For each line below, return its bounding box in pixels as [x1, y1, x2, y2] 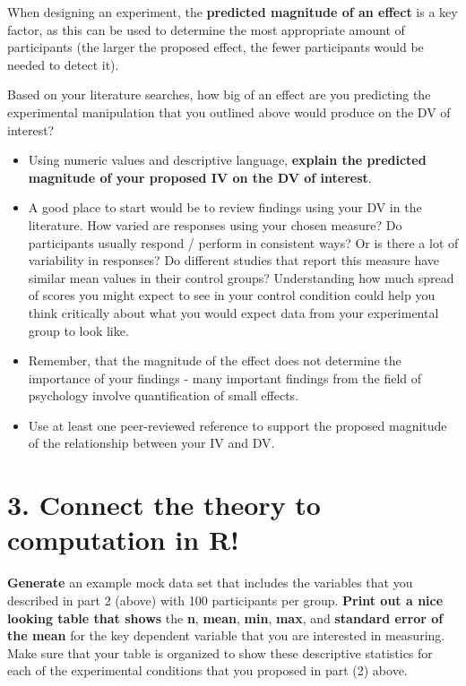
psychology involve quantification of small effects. [28, 386, 299, 405]
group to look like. [28, 321, 129, 339]
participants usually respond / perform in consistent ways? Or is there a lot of [28, 233, 459, 252]
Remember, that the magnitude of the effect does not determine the [28, 351, 401, 370]
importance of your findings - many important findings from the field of [28, 368, 422, 387]
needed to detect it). [7, 55, 119, 73]
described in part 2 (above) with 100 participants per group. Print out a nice [7, 590, 444, 609]
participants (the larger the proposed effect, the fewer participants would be [7, 38, 424, 56]
